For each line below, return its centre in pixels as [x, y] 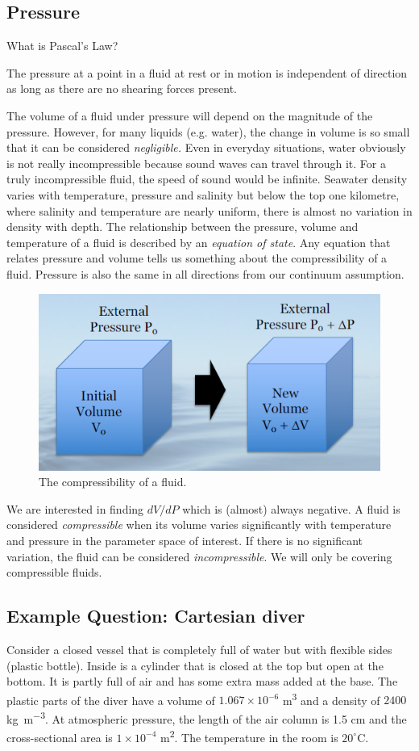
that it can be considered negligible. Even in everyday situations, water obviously [206, 147]
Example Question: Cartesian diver [156, 616]
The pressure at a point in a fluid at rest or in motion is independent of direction [207, 72]
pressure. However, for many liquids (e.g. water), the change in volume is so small [208, 131]
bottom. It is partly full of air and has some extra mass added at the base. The [202, 681]
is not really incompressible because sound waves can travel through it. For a [197, 163]
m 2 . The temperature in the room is [249, 736]
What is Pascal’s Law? [62, 46]
